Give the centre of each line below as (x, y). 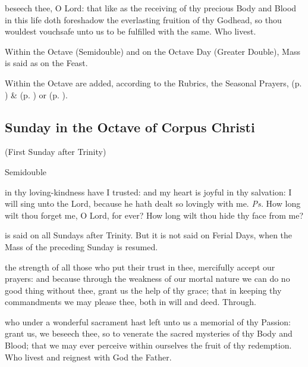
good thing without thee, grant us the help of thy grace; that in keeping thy (143, 290)
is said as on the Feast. (46, 63)
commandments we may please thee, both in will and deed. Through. (131, 302)
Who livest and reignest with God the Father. (88, 357)
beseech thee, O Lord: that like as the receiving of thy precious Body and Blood (151, 8)
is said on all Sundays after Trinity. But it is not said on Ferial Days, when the (149, 235)
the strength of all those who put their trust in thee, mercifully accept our (140, 267)
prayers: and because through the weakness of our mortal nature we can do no (147, 279)
